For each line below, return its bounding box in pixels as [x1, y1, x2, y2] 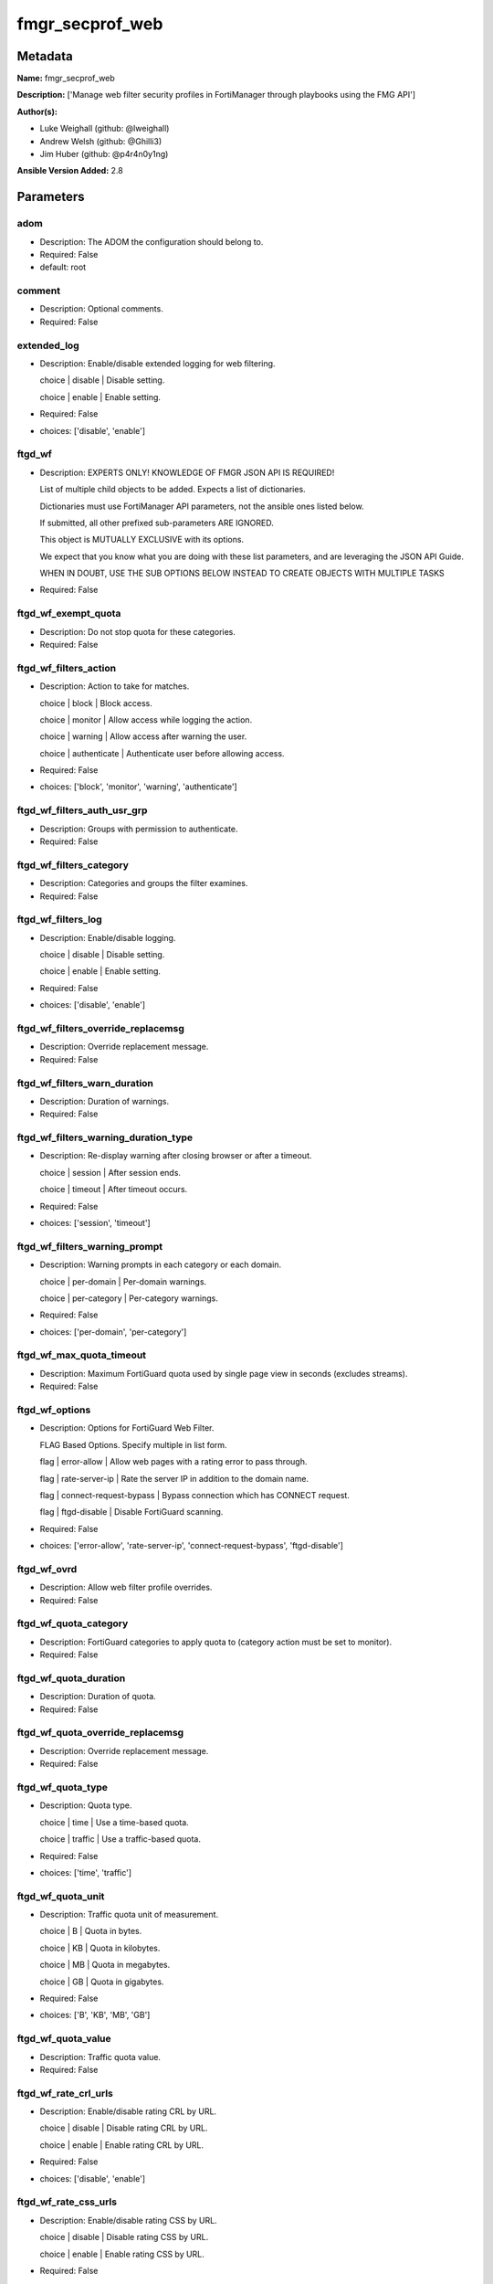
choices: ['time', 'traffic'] [39, 1866, 132, 1877]
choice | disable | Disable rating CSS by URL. [39, 2232, 209, 2243]
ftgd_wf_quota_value [16, 2033, 111, 2046]
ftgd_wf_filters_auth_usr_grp [16, 804, 148, 817]
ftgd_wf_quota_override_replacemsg [16, 1727, 184, 1739]
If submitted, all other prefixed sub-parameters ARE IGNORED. [39, 517, 274, 528]
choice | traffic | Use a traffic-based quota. [39, 1834, 201, 1845]
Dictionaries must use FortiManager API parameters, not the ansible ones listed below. [39, 501, 364, 512]
